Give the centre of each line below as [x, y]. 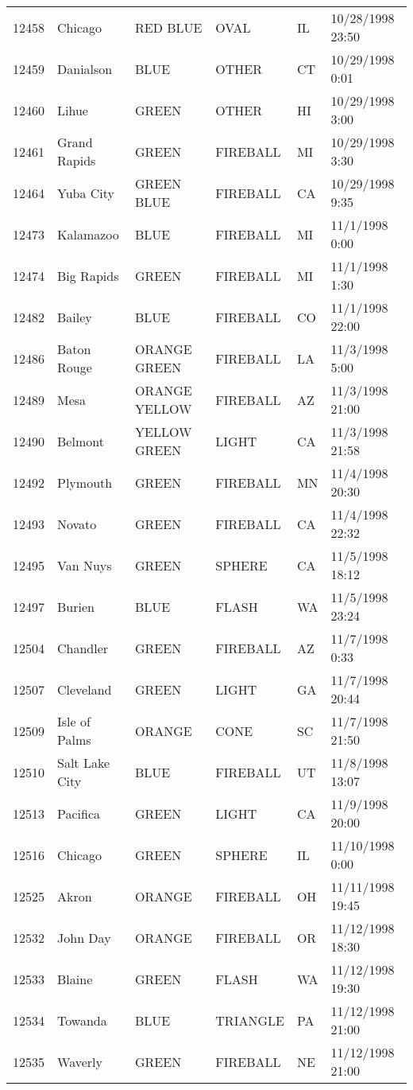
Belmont [81, 441]
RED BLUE [169, 27]
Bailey [75, 317]
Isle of [74, 721]
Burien [76, 606]
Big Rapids [88, 275]
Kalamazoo [88, 234]
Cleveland [85, 689]
